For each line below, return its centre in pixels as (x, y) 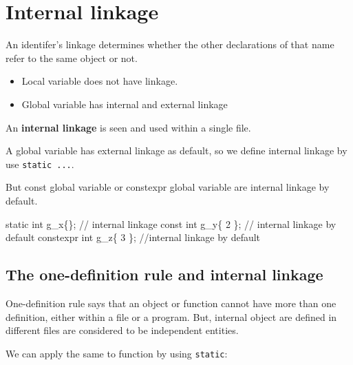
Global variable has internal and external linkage (125, 104)
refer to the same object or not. (72, 58)
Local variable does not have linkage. (100, 81)
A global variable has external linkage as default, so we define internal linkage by (176, 150)
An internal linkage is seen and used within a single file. (128, 127)
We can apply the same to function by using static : (117, 353)
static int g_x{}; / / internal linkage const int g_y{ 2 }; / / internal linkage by (171, 223)
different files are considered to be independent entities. (122, 330)
